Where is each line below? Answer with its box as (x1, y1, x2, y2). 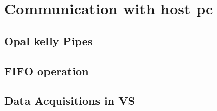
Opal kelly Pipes (4, 33, 93, 48)
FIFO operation (4, 63, 89, 78)
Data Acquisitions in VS (4, 93, 135, 108)
